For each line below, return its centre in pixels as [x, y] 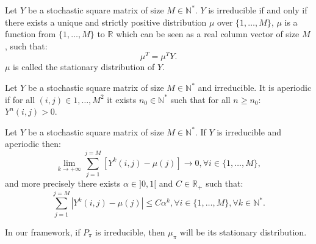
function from [31, 34]
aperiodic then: [33, 144]
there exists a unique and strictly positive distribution [106, 22]
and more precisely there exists [63, 183]
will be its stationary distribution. [243, 231]
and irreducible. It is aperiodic [255, 88]
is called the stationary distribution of [84, 67]
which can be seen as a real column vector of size [208, 34]
